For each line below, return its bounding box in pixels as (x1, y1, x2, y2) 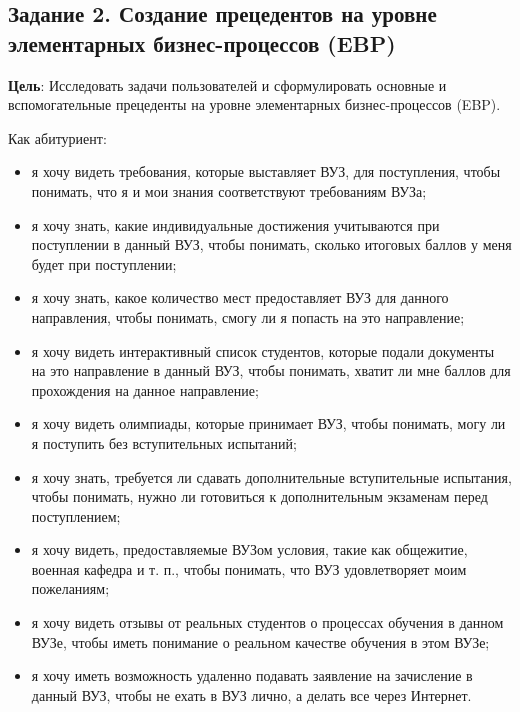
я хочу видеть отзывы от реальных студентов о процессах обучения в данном (31, 612, 504, 633)
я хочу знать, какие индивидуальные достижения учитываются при (31, 214, 440, 235)
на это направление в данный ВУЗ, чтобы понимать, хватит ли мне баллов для (31, 360, 511, 381)
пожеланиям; (31, 578, 110, 599)
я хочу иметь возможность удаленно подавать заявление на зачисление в (31, 665, 473, 686)
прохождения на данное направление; (31, 379, 259, 400)
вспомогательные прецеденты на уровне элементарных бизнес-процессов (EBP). (8, 94, 501, 115)
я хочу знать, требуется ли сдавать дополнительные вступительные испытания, (31, 466, 512, 487)
